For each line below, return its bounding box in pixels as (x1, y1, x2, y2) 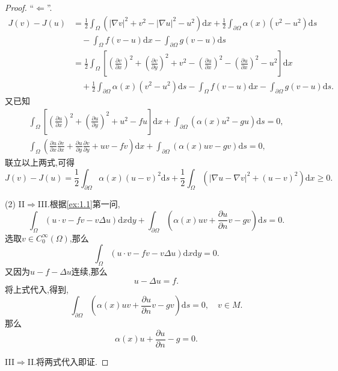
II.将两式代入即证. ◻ (27, 355, 109, 367)
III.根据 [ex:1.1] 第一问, (37, 198, 120, 210)
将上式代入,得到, (5, 282, 69, 295)
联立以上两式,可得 (5, 155, 75, 168)
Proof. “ (5, 1, 34, 13)
